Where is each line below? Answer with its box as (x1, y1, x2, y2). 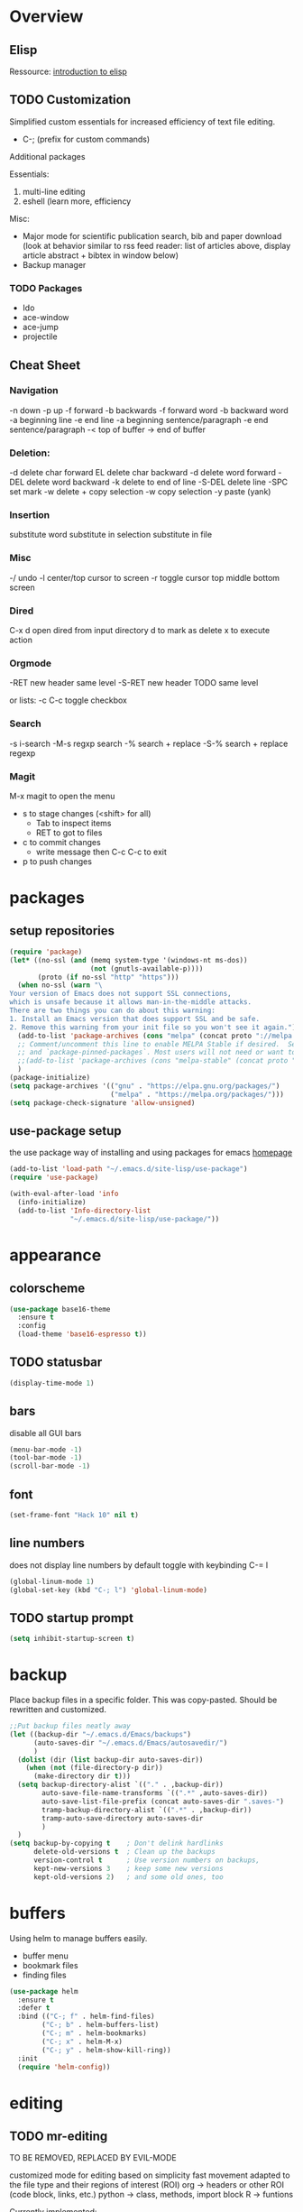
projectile (22, 331, 58, 342)
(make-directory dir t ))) (32, 1772, 131, 1781)
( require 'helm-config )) (17, 2062, 111, 2071)
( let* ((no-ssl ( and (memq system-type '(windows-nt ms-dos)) (9, 955, 248, 964)
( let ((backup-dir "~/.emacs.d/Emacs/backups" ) (9, 1729, 192, 1738)
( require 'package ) (9, 947, 83, 956)
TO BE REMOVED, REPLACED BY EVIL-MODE (9, 2152, 178, 2163)
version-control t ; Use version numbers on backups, (32, 1856, 260, 1865)
